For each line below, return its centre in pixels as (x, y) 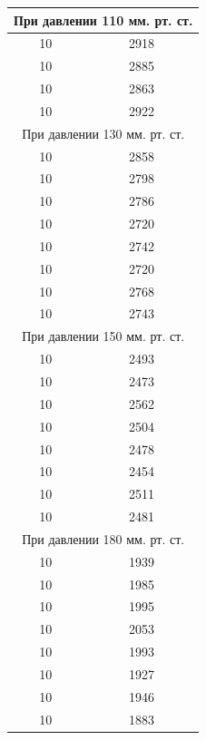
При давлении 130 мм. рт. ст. (103, 133)
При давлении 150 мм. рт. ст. (103, 336)
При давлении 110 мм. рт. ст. (103, 19)
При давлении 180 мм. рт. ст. (103, 538)
